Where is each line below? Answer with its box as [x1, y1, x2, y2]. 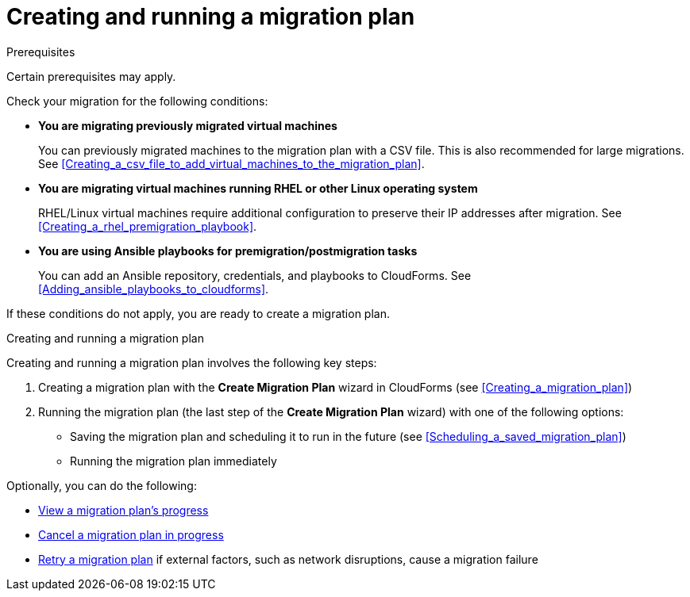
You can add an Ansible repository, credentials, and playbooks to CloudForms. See [38, 268, 472, 282]
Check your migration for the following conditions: [6, 94, 268, 108]
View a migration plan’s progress [38, 503, 209, 517]
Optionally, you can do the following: [6, 478, 197, 492]
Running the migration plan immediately [70, 453, 277, 468]
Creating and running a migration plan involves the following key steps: [6, 355, 377, 369]
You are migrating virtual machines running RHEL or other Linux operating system [38, 181, 478, 195]
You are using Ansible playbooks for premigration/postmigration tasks [38, 243, 418, 258]
